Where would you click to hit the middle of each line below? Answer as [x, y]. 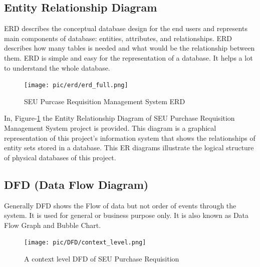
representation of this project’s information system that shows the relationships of [130, 138]
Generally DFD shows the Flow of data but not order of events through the [120, 205]
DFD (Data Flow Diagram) [76, 184]
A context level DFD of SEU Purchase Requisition [102, 259]
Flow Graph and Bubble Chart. [53, 225]
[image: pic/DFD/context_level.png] [85, 243]
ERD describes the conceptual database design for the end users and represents [126, 28]
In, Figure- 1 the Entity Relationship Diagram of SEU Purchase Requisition [119, 118]
